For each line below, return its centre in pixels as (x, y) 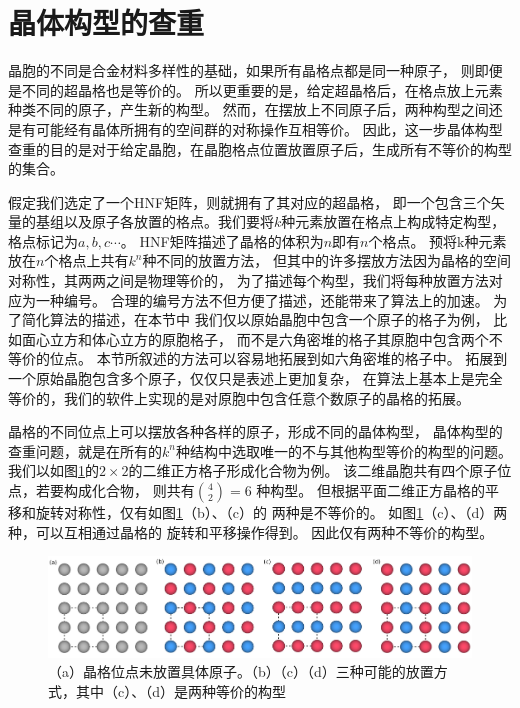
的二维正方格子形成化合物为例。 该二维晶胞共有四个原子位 (320, 470)
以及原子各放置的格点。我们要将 (168, 221)
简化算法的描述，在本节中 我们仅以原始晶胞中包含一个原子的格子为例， (255, 319)
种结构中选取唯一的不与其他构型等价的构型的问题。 (343, 450)
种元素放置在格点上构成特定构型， (393, 221)
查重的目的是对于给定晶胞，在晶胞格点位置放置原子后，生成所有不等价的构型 (260, 148)
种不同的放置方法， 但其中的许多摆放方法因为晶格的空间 (327, 260)
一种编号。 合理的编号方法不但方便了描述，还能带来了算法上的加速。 (262, 299)
